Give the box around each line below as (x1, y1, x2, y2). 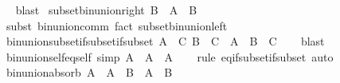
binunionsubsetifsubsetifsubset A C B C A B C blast (6, 33, 325, 49)
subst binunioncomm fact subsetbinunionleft (6, 17, 228, 34)
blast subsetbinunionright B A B (15, 2, 197, 18)
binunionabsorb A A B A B (6, 64, 173, 81)
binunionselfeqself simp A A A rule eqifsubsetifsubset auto (6, 48, 334, 65)
